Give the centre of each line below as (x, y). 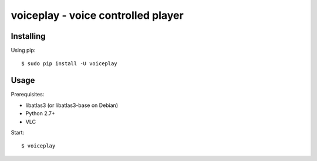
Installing (28, 36)
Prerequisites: (28, 95)
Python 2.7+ (41, 113)
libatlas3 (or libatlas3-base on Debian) (72, 105)
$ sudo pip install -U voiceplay (69, 64)
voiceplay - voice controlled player (97, 15)
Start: (18, 132)
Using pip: (23, 51)
